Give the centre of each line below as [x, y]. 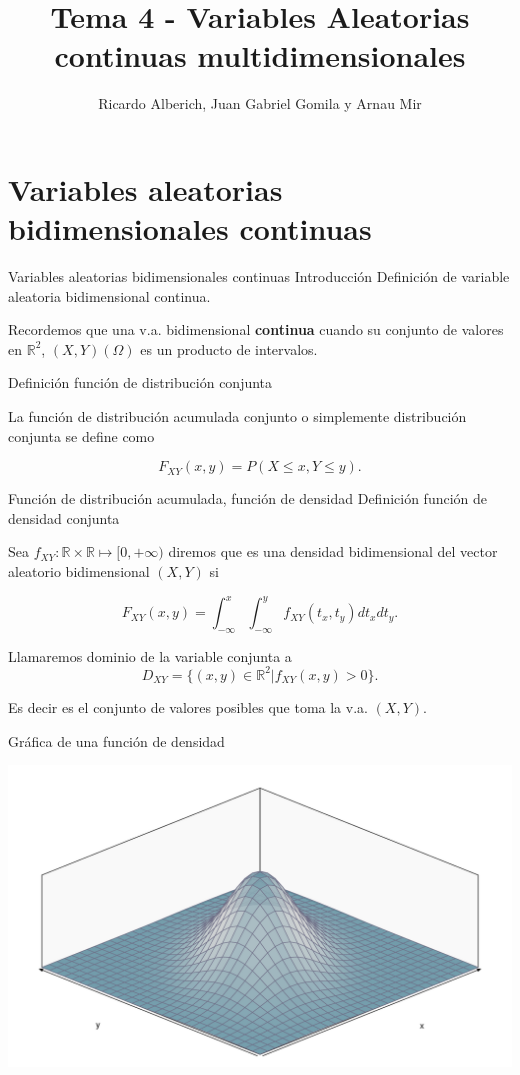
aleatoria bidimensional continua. [109, 295]
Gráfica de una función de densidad [116, 740]
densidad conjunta [64, 517]
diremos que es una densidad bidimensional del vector [333, 551]
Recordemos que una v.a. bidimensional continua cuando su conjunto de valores [256, 329]
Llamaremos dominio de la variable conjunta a [150, 655]
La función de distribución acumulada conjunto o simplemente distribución [237, 416]
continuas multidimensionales [260, 55]
